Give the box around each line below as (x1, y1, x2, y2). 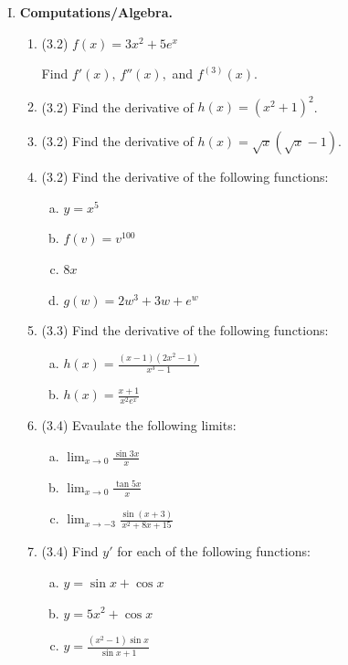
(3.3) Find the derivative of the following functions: (41, 321, 329, 340)
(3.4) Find (41, 542, 99, 561)
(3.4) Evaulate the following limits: (41, 416, 237, 435)
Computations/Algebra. (19, 3, 173, 21)
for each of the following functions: (117, 542, 311, 561)
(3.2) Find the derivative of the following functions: (41, 167, 329, 186)
